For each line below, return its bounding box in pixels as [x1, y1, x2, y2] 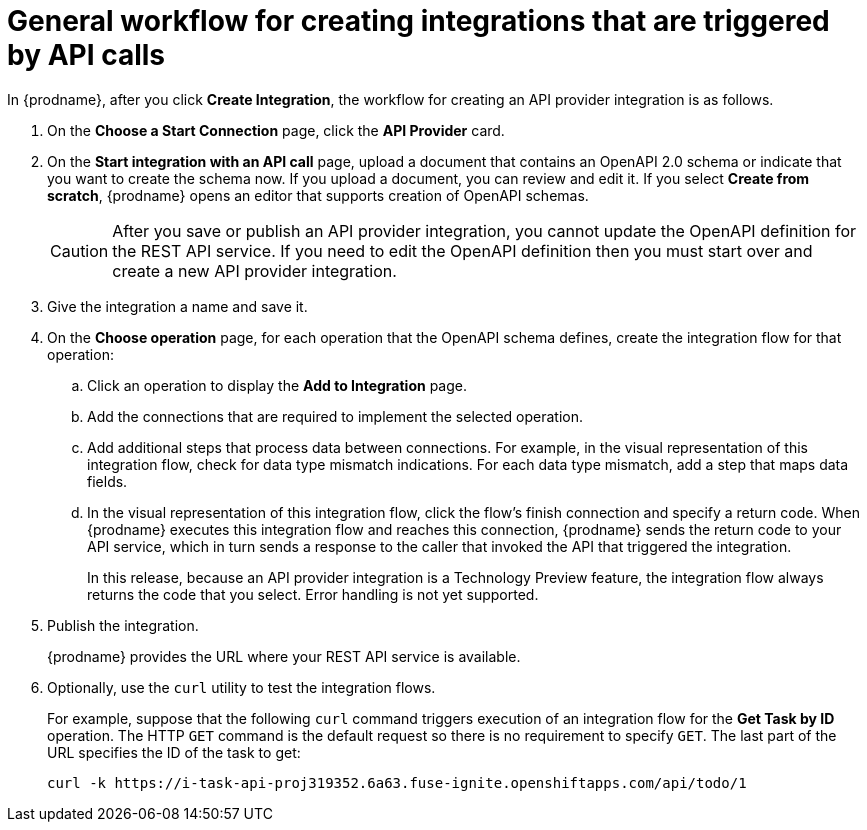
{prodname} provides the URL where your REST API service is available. [47, 647, 521, 665]
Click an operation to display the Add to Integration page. [87, 376, 468, 394]
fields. [87, 472, 128, 490]
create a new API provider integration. [112, 260, 397, 281]
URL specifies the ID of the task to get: [47, 743, 301, 761]
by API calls [7, 38, 166, 72]
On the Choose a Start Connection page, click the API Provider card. [47, 121, 505, 139]
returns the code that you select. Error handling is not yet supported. [87, 585, 539, 603]
